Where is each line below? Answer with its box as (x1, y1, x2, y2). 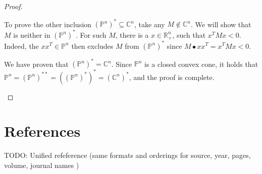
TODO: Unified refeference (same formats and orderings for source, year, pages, (4, 150, 251, 160)
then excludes (71, 40, 114, 51)
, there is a (115, 29, 149, 40)
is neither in (13, 29, 50, 40)
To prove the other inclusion (4, 19, 91, 29)
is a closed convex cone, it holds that (144, 58, 258, 69)
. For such (75, 29, 107, 40)
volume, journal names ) (4, 159, 79, 170)
